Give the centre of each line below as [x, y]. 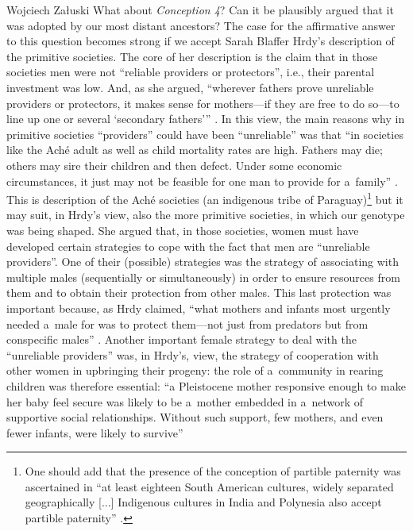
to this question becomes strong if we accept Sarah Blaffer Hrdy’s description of [201, 41]
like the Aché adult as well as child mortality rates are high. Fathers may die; [195, 150]
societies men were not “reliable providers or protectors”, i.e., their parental [191, 72]
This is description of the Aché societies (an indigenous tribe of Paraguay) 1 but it [205, 198]
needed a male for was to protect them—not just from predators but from [187, 323]
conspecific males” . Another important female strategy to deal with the [181, 339]
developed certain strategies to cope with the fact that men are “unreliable [188, 246]
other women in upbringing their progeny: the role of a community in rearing [195, 370]
